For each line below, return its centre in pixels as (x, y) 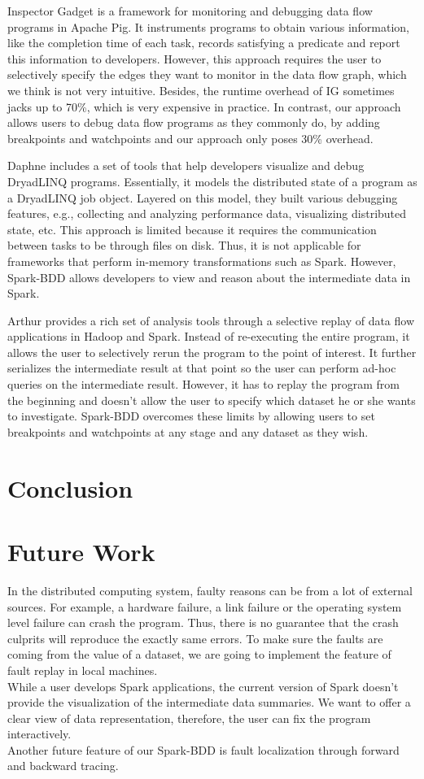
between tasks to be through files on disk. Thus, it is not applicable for (184, 245)
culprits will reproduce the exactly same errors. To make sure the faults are (195, 638)
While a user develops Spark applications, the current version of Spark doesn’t (203, 686)
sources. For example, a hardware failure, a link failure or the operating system (205, 606)
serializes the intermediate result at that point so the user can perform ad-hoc (202, 368)
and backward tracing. (63, 766)
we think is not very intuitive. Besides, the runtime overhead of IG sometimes (201, 90)
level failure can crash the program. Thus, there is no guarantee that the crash (203, 622)
